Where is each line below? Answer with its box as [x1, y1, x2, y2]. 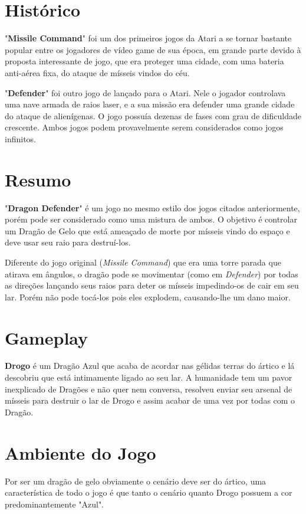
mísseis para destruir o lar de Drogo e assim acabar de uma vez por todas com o [5, 394, 295, 407]
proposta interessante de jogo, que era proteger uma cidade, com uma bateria [5, 55, 284, 67]
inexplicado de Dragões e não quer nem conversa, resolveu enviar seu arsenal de [5, 382, 292, 395]
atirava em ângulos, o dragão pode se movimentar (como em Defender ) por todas [5, 267, 298, 280]
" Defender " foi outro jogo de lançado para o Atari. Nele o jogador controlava [5, 86, 286, 99]
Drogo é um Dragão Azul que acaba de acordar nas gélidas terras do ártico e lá [5, 359, 295, 372]
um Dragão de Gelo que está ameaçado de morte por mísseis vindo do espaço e [5, 224, 290, 237]
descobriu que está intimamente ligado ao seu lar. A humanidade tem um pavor [5, 371, 292, 384]
